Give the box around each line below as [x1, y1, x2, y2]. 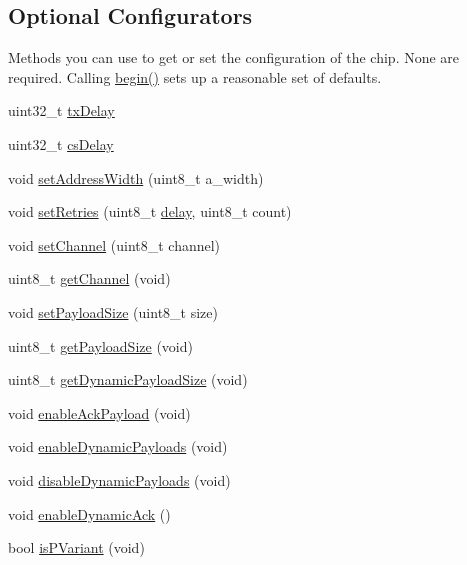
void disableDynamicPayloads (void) [8, 469, 231, 490]
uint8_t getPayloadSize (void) [8, 335, 193, 356]
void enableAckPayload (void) [8, 402, 191, 423]
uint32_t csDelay [8, 133, 114, 154]
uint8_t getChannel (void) [8, 268, 171, 289]
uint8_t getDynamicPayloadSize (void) [8, 369, 248, 390]
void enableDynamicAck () [8, 503, 171, 524]
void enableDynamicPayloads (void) [8, 436, 228, 457]
